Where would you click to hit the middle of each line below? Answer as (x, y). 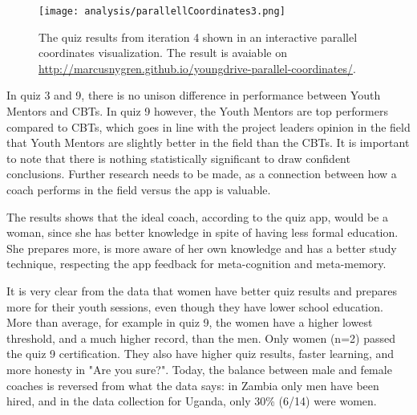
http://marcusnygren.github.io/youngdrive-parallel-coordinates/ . (197, 68)
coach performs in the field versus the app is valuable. (139, 189)
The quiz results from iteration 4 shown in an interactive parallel (198, 37)
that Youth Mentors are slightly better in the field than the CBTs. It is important (208, 142)
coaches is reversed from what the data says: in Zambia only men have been (193, 385)
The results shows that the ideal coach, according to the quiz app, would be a (197, 216)
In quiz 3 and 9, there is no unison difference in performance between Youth (194, 95)
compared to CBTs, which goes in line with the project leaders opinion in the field (208, 126)
